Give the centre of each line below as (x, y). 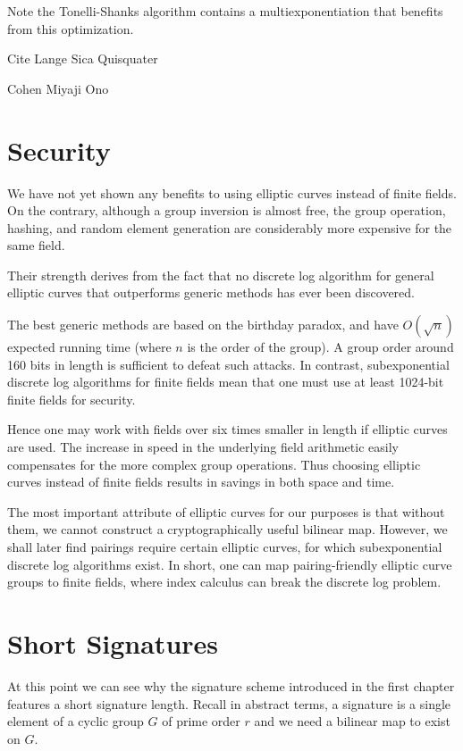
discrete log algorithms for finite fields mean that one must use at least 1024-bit (226, 382)
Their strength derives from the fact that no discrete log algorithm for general (221, 275)
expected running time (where (89, 347)
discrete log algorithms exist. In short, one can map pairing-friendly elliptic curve (230, 564)
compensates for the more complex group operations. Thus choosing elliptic (214, 464)
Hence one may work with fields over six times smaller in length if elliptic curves (227, 429)
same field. (36, 245)
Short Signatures (113, 643)
